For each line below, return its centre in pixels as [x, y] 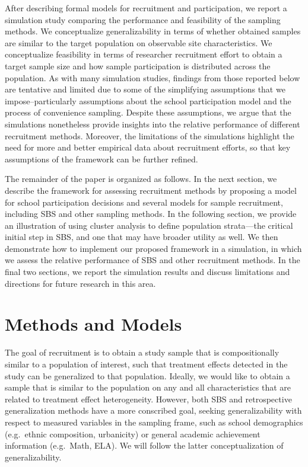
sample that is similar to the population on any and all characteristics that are [148, 387]
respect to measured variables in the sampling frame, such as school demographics [154, 422]
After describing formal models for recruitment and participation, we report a [146, 8]
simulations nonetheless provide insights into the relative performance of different [153, 124]
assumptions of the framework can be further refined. [101, 159]
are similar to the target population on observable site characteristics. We [139, 42]
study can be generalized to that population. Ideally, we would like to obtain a [147, 375]
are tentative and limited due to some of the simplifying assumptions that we [145, 89]
